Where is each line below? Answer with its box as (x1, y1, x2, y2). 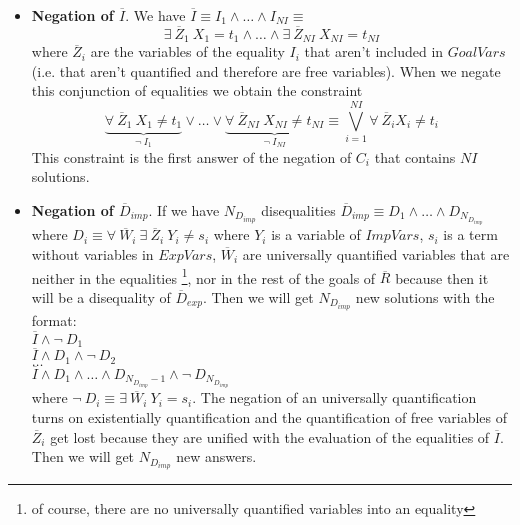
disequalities (261, 199, 336, 220)
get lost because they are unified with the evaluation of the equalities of (50, 426, 490, 447)
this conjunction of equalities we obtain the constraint (31, 80, 363, 101)
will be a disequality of (31, 286, 171, 307)
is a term (443, 224, 498, 245)
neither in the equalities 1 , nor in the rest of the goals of (31, 264, 376, 288)
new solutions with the (355, 286, 495, 307)
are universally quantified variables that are (242, 243, 510, 264)
